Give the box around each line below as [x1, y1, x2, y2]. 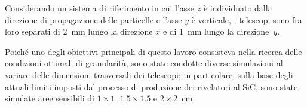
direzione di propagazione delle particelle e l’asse [5, 13, 182, 26]
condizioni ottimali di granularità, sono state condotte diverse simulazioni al [5, 57, 283, 69]
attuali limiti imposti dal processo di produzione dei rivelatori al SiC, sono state [5, 80, 298, 92]
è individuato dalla [203, 2, 272, 14]
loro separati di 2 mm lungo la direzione [5, 25, 153, 38]
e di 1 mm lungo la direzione [162, 25, 269, 38]
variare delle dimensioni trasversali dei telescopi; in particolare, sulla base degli [5, 68, 293, 81]
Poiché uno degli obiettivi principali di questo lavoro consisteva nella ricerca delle [5, 45, 302, 57]
